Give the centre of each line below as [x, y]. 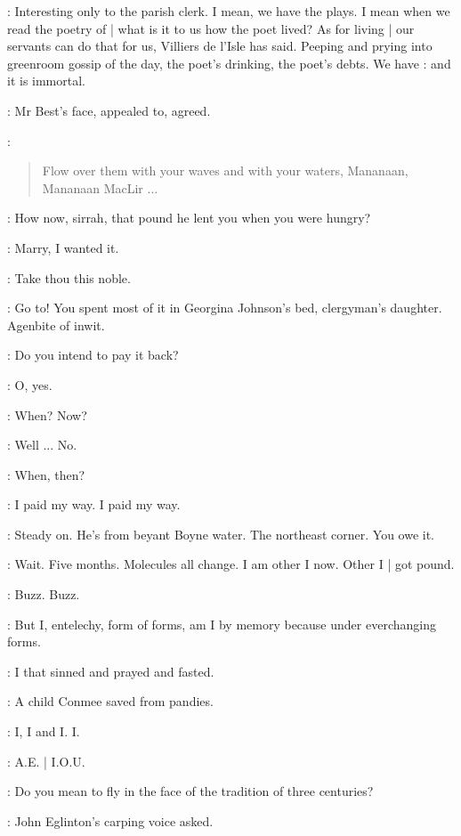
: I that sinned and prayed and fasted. [111, 671]
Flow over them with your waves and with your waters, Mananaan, [225, 170]
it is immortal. [47, 81]
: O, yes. [30, 384]
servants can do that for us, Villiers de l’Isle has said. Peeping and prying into [220, 46]
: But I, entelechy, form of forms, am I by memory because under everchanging [222, 624]
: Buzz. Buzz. [44, 594]
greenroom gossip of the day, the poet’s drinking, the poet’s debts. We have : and [229, 63]
